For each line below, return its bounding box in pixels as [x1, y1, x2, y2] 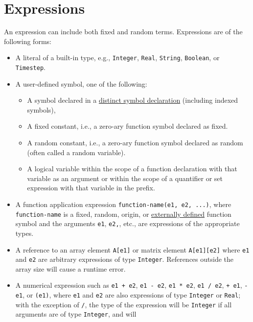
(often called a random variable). [27, 147, 126, 157]
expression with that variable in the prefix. [27, 183, 155, 193]
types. [15, 228, 34, 238]
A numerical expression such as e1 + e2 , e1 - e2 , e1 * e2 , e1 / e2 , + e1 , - [15, 280, 248, 290]
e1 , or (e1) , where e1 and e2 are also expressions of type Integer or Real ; [15, 290, 241, 300]
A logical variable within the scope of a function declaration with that [27, 163, 237, 174]
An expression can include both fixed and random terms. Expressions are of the [4, 26, 243, 37]
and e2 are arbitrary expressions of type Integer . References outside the [15, 254, 234, 264]
